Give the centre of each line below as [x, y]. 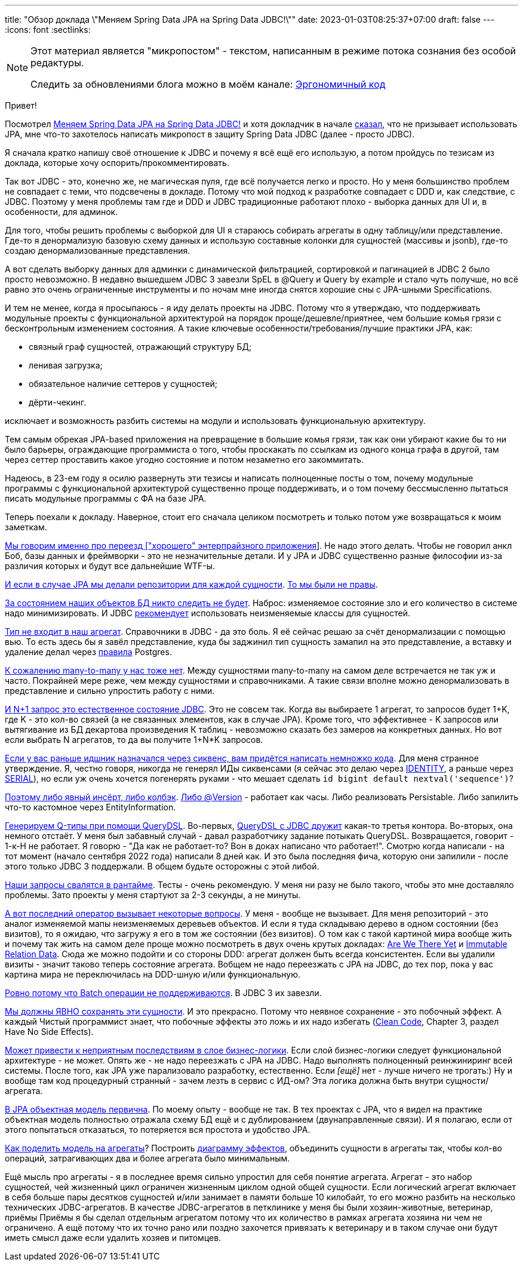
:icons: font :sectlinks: [48, 30]
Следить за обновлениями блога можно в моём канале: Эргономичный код [208, 84]
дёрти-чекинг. [58, 402]
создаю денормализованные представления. [98, 251]
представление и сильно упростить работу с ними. [110, 691]
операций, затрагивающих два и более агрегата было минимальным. [147, 1158]
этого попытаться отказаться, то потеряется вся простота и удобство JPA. [158, 1130]
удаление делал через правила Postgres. [88, 652]
